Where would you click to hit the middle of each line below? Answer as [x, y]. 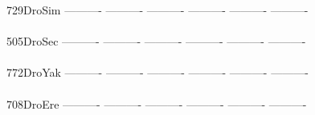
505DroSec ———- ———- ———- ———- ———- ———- [156, 41]
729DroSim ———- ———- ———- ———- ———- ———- [157, 10]
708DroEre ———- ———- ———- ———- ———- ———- [157, 103]
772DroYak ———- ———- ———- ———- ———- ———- [157, 72]
